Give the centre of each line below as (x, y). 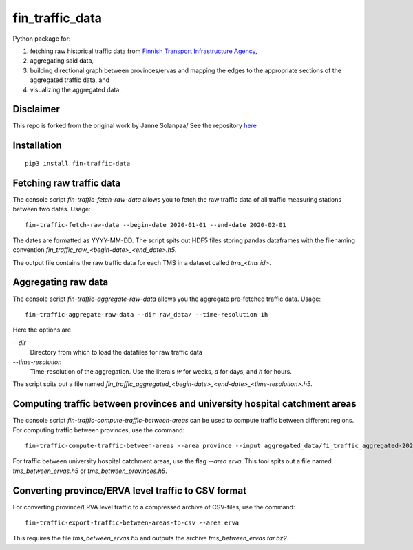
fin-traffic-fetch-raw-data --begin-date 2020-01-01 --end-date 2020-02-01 (156, 225)
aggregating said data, (62, 61)
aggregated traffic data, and (70, 80)
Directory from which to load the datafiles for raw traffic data (116, 352)
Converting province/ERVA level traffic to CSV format (130, 490)
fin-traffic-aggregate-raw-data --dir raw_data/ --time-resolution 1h (147, 314)
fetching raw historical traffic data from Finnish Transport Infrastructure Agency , (144, 51)
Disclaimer (36, 109)
